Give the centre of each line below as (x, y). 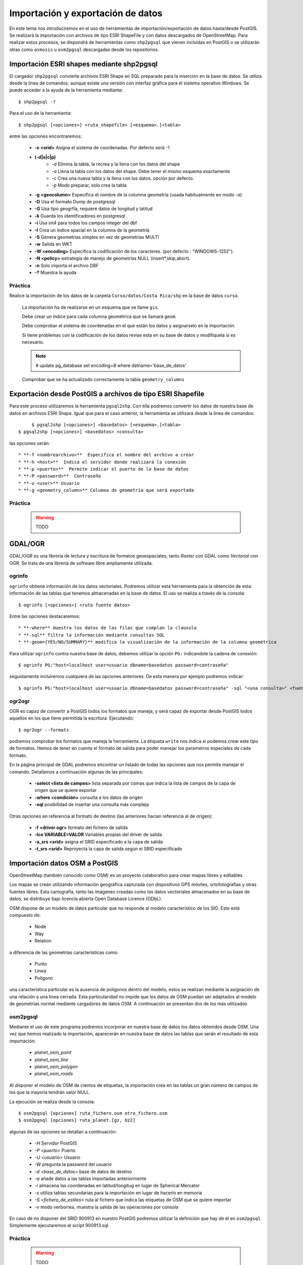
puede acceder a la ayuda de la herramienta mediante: (66, 90)
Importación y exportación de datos (86, 13)
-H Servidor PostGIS (56, 1143)
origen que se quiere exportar (66, 790)
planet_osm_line (51, 1060)
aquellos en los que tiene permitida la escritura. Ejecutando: (72, 718)
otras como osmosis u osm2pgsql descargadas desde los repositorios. (84, 49)
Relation (43, 941)
